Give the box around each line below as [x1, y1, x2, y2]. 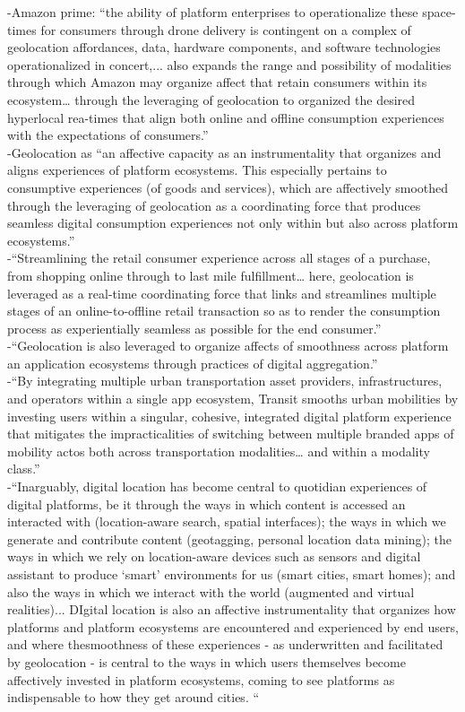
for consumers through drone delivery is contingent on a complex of [40, 20, 411, 39]
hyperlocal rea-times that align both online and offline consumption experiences [7, 108, 444, 126]
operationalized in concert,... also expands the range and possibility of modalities [7, 55, 452, 74]
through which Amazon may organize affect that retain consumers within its [7, 73, 427, 91]
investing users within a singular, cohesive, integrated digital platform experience [7, 406, 452, 425]
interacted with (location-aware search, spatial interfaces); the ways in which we [7, 512, 446, 531]
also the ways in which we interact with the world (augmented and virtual [7, 582, 415, 601]
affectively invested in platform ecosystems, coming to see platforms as [7, 670, 395, 689]
